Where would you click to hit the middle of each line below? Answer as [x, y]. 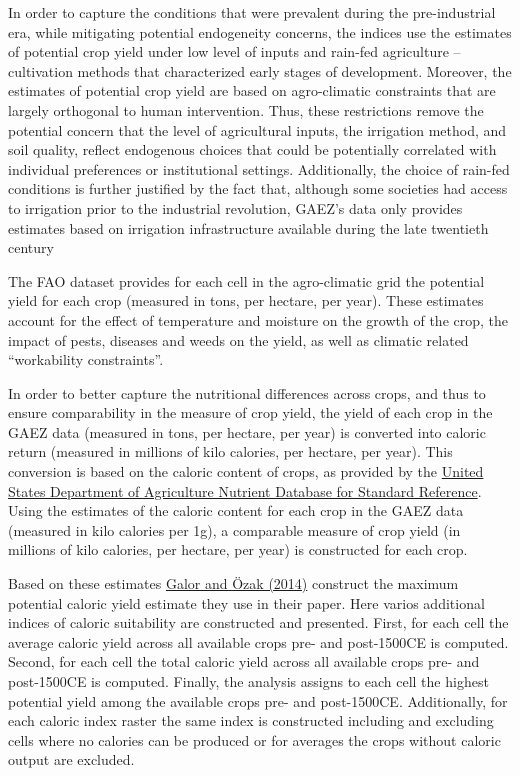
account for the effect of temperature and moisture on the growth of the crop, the [258, 319]
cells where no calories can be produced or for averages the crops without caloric [254, 739]
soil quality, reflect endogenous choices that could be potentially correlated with [252, 149]
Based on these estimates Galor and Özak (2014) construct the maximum [233, 583]
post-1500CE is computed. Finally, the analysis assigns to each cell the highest [248, 681]
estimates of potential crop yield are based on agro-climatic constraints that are [252, 90]
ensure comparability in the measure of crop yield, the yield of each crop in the [250, 412]
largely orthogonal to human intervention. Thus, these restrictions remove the [246, 109]
